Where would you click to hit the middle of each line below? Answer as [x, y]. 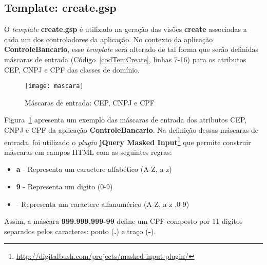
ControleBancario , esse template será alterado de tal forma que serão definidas [131, 49]
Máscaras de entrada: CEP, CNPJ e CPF [90, 102]
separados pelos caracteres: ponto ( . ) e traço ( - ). [80, 231]
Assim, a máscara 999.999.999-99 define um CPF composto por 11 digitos [123, 221]
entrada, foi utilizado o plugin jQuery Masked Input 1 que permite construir [128, 141]
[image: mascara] [54, 86]
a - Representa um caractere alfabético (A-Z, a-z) [94, 169]
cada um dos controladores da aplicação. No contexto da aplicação [109, 39]
